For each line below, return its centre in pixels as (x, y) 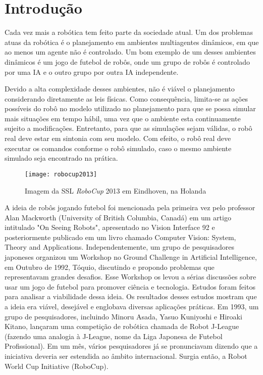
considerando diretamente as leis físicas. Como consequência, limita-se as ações (126, 98)
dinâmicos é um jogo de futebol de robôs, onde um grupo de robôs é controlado (127, 61)
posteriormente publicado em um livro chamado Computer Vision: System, (120, 237)
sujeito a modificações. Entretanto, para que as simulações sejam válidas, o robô (128, 128)
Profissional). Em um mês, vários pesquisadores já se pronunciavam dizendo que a (131, 346)
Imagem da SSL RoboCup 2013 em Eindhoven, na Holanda (116, 190)
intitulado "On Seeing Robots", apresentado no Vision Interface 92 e (110, 227)
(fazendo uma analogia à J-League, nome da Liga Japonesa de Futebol (114, 336)
